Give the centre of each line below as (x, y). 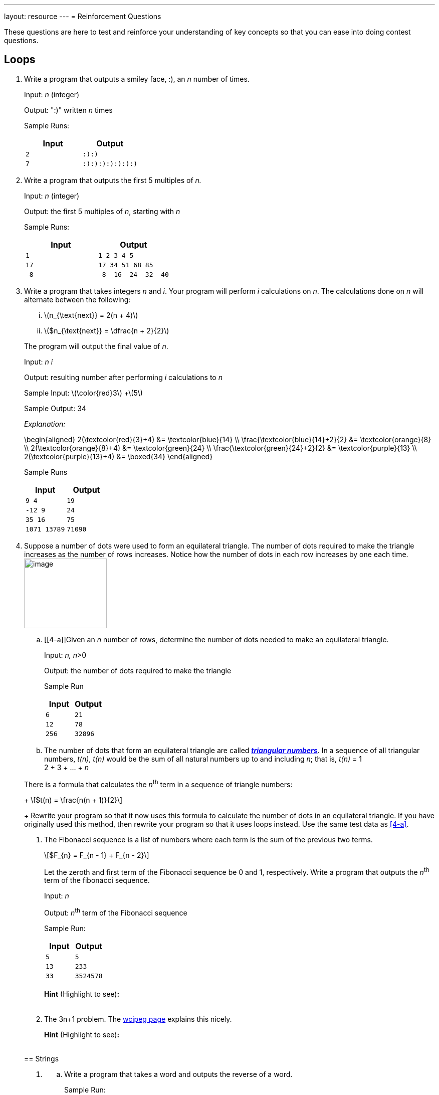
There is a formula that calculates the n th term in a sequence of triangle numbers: (158, 783)
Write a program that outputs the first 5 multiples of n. (113, 180)
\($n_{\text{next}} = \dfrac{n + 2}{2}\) (107, 330)
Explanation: (45, 424)
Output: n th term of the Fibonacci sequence (116, 912)
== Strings (42, 1059)
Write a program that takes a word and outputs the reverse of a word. (178, 1074)
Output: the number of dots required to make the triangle (138, 670)
